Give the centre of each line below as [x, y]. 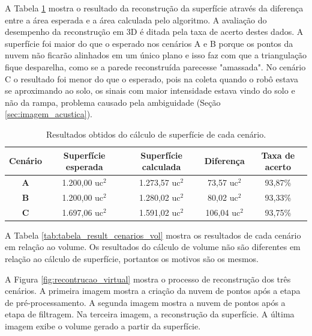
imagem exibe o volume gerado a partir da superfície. [103, 325]
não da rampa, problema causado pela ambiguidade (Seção [113, 102]
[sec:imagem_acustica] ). [49, 114]
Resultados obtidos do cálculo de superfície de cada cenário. [156, 134]
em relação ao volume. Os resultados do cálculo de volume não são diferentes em [153, 247]
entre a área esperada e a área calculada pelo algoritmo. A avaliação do [136, 20]
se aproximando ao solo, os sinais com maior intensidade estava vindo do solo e [150, 90]
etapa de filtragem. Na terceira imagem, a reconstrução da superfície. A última [150, 314]
